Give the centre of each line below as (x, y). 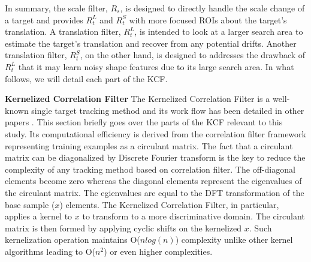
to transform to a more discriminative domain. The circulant (194, 216)
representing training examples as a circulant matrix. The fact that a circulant (149, 145)
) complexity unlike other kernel (234, 240)
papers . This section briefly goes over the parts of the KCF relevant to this (144, 122)
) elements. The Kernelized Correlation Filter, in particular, (169, 204)
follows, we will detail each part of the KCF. (86, 78)
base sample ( (30, 204)
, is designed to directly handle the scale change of (212, 8)
